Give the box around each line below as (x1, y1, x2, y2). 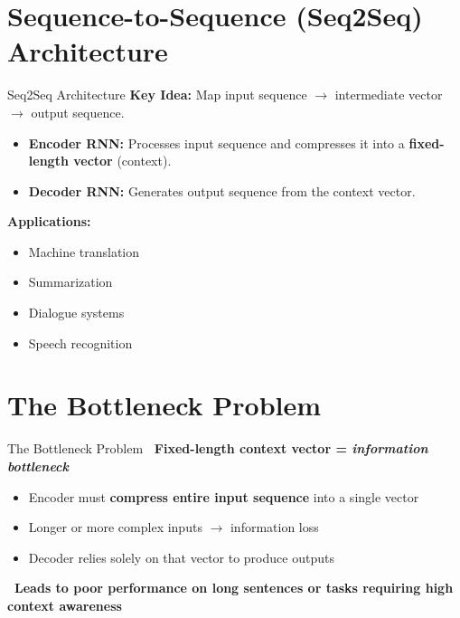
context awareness (7, 595, 122, 614)
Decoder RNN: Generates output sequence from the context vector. (28, 181, 416, 200)
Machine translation (28, 242, 140, 261)
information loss (230, 518, 319, 537)
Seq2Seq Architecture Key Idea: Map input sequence (7, 85, 307, 104)
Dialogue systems (28, 303, 125, 322)
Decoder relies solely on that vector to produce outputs (28, 547, 334, 566)
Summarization (28, 272, 113, 291)
